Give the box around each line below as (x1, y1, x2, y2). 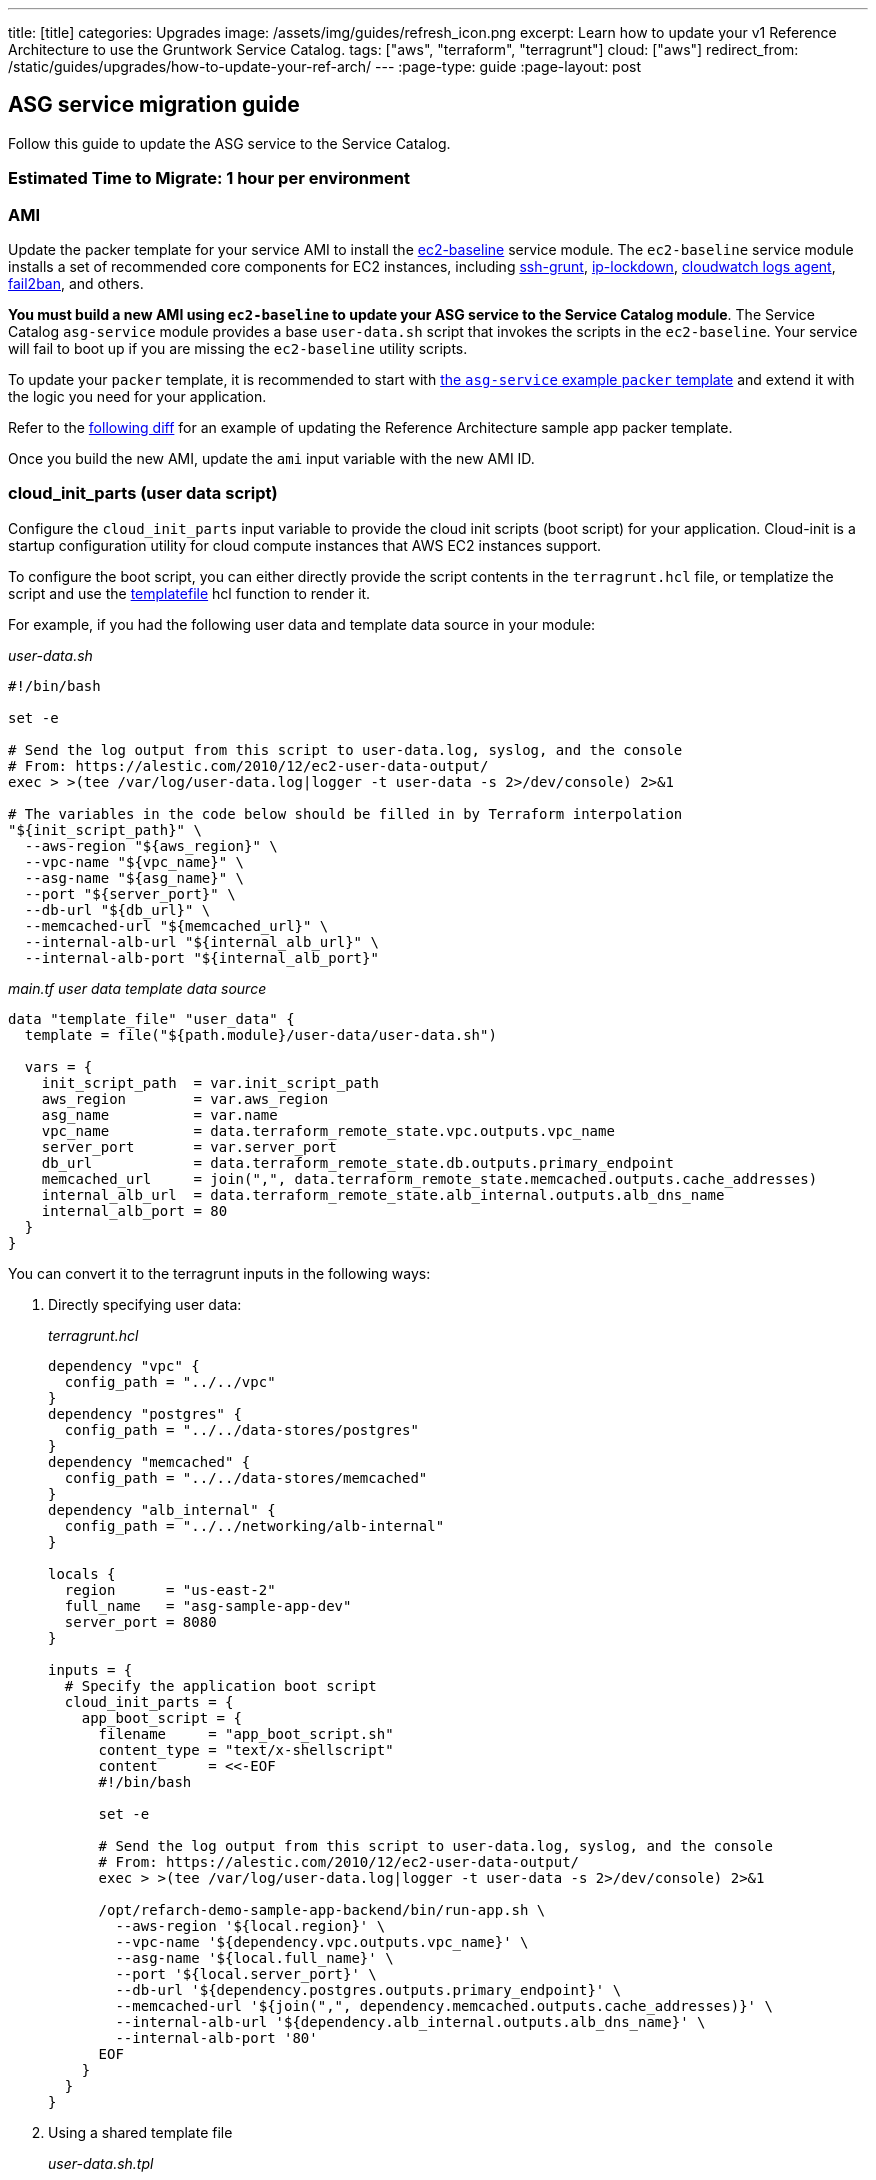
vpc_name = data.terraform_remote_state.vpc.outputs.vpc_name (41, 1122, 615, 1139)
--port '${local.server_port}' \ (115, 1965, 377, 1982)
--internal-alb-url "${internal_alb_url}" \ (24, 933, 379, 950)
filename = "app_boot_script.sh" (98, 1725, 394, 1742)
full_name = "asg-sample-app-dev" (64, 1597, 352, 1614)
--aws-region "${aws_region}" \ (24, 837, 278, 854)
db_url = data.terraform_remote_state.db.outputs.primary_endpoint (41, 1154, 674, 1171)
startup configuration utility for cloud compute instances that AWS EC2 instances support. (8, 536, 602, 554)
